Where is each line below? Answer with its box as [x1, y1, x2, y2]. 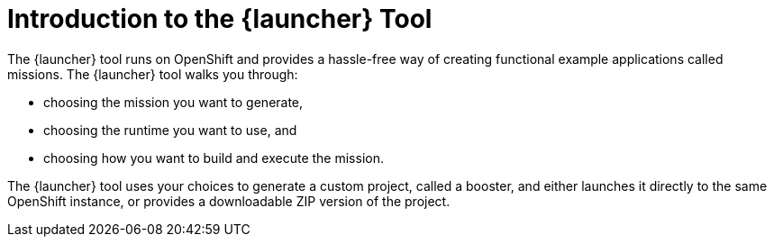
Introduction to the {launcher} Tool [7, 4, 433, 34]
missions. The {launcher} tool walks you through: [7, 66, 298, 82]
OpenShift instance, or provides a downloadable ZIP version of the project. [7, 193, 451, 209]
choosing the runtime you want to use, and [43, 122, 297, 138]
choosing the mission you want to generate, [43, 94, 304, 110]
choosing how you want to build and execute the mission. [43, 149, 384, 166]
